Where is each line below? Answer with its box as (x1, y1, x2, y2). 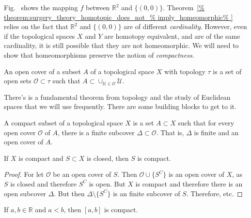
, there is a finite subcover (57, 127, 135, 137)
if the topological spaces (4, 31, 75, 41)
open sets (4, 76, 31, 86)
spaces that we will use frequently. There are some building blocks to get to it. (4, 101, 236, 111)
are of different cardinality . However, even (124, 21, 247, 31)
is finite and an (194, 127, 239, 137)
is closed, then (87, 153, 129, 163)
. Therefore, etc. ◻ (186, 188, 243, 198)
